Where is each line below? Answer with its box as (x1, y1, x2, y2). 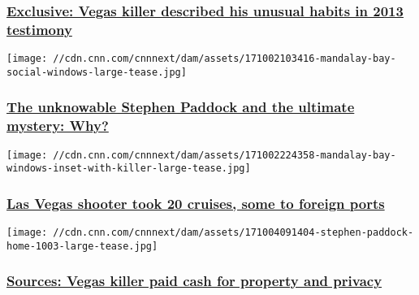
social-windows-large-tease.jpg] (6, 66, 187, 78)
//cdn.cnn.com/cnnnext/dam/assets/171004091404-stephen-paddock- (53, 227, 414, 239)
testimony (6, 19, 72, 39)
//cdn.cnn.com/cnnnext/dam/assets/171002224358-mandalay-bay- (53, 149, 396, 161)
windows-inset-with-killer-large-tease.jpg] (6, 163, 251, 175)
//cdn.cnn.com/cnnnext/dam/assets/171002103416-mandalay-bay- (53, 53, 396, 65)
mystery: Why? (6, 115, 109, 136)
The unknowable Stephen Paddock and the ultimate (6, 97, 355, 117)
